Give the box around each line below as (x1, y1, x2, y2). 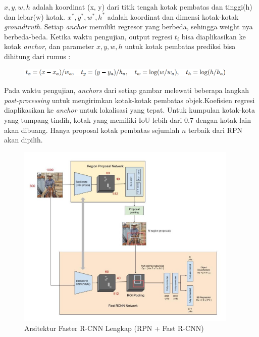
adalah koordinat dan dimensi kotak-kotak (107, 11, 239, 22)
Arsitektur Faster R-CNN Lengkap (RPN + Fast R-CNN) (24, 322, 204, 333)
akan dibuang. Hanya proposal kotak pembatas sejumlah (4, 124, 180, 135)
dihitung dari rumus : (4, 51, 71, 61)
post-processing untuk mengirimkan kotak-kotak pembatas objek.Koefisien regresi (4, 94, 255, 105)
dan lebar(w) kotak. (4, 11, 66, 22)
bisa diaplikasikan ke (181, 31, 246, 41)
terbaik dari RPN (188, 124, 242, 135)
